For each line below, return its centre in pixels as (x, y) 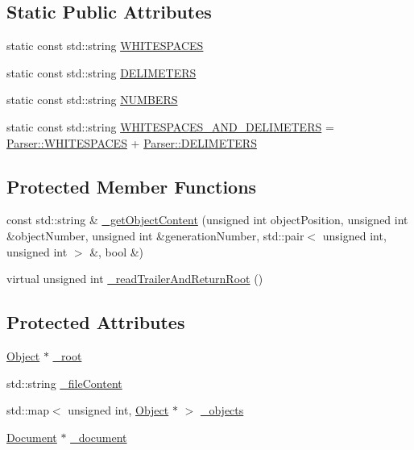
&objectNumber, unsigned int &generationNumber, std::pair (155, 235)
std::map (28, 410)
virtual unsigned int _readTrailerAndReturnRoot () (135, 279)
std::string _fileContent (64, 383)
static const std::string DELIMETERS (101, 72)
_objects (222, 410)
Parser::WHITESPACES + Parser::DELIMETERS (132, 142)
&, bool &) (117, 251)
